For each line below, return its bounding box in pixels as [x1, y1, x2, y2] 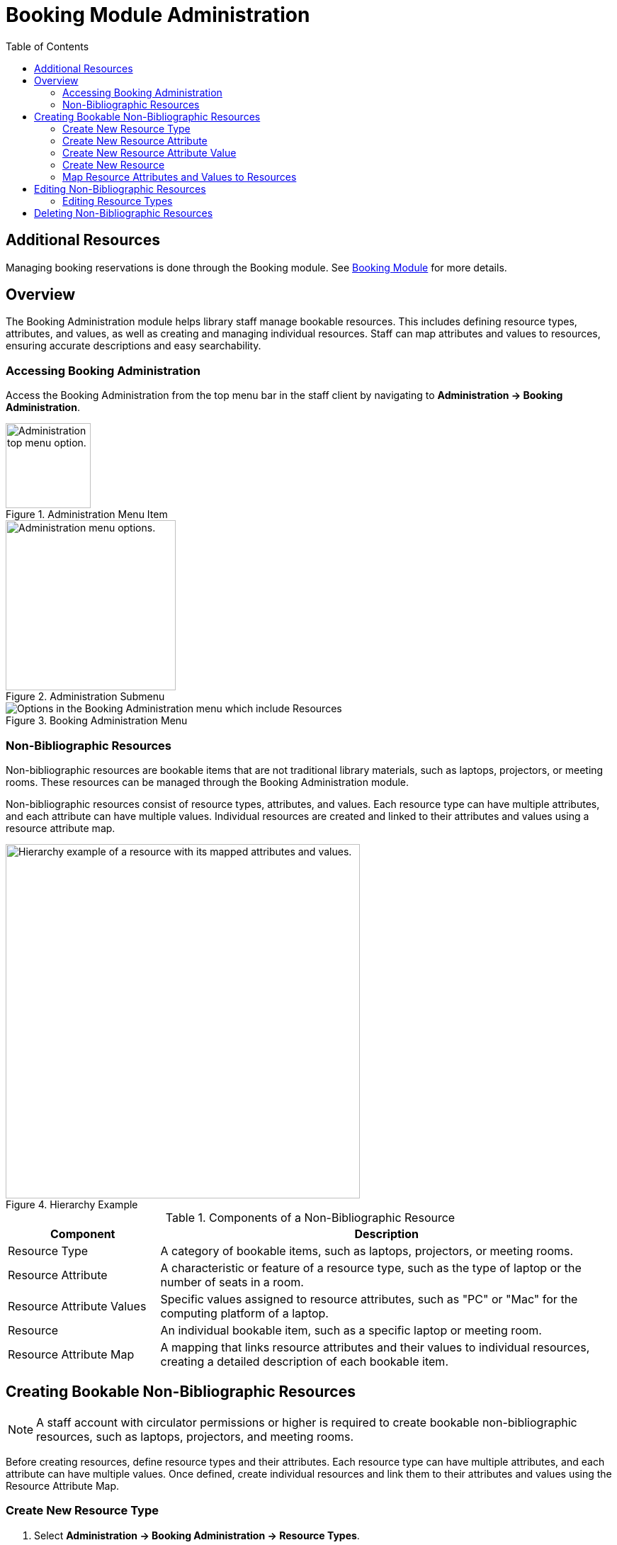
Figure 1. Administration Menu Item [6, 508, 168, 521]
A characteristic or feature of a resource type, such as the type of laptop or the [160, 1260, 582, 1275]
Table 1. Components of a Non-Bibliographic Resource [165, 1210, 455, 1225]
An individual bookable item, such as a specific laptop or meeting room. [160, 1322, 542, 1337]
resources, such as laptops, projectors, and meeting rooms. [36, 1429, 354, 1444]
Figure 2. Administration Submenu [6, 690, 165, 703]
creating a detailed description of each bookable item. [160, 1354, 448, 1369]
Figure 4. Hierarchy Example [6, 1198, 138, 1210]
